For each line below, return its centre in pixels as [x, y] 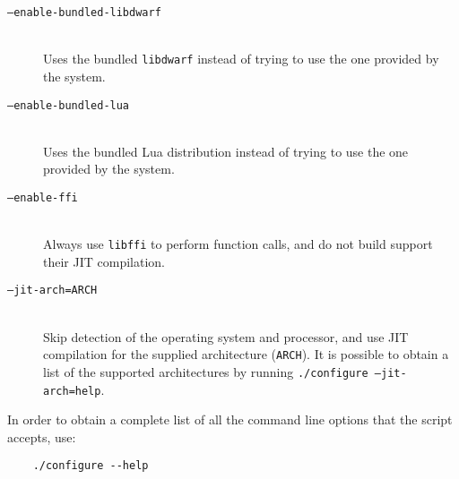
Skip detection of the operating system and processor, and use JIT [226, 336]
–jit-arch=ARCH [52, 291]
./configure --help [91, 466]
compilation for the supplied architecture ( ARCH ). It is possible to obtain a [246, 354]
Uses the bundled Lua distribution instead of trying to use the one [226, 151]
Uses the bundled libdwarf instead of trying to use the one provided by [241, 59]
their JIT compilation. [104, 261]
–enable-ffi [43, 197]
